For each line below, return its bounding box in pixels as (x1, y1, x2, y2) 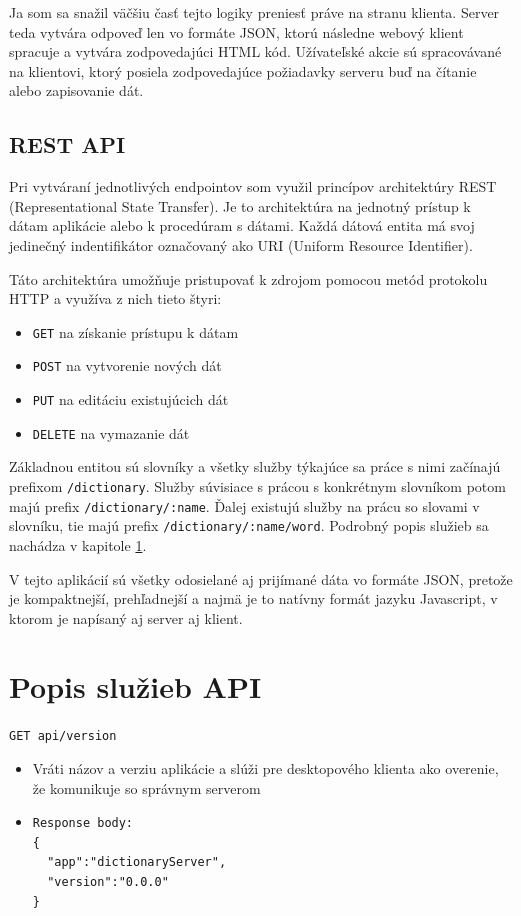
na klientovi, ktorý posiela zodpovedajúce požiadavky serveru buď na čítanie (9, 60, 477, 81)
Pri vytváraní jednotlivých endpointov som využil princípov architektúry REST (9, 176, 497, 197)
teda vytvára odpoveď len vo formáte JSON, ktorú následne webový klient (9, 21, 464, 42)
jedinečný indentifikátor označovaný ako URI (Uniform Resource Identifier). (9, 234, 473, 255)
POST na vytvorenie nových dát (32, 355, 222, 376)
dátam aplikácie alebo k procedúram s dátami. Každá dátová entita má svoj (9, 215, 475, 236)
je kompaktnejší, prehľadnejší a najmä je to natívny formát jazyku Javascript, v (9, 588, 498, 609)
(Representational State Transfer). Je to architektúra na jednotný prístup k (9, 195, 471, 216)
